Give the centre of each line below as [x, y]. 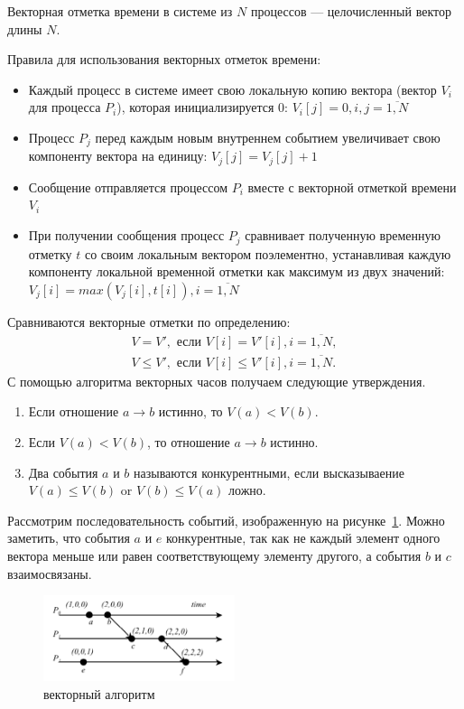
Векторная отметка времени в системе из [120, 11]
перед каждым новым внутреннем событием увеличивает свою [268, 137]
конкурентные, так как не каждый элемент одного [303, 538]
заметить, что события [69, 538]
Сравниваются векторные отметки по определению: [149, 321]
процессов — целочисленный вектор [351, 11]
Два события [63, 472]
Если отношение [74, 411]
